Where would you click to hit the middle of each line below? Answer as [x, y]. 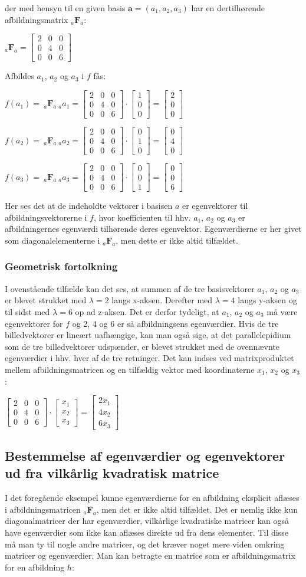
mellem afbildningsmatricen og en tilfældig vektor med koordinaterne [130, 369]
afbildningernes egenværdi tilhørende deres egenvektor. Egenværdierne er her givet [153, 229]
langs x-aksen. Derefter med [162, 300]
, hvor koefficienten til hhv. [142, 217]
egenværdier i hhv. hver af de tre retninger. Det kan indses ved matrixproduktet [149, 358]
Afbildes [19, 76]
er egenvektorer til [215, 206]
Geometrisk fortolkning [61, 266]
